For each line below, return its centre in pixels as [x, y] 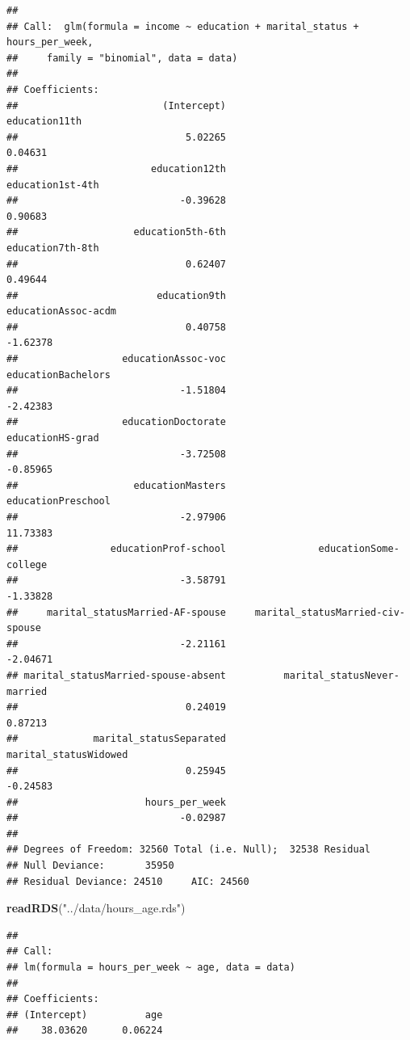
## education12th [117, 168]
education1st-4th [53, 185]
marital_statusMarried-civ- [330, 612]
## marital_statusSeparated [117, 739]
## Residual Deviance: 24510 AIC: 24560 [128, 881]
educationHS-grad [53, 438]
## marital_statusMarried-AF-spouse [117, 612]
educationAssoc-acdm [62, 312]
